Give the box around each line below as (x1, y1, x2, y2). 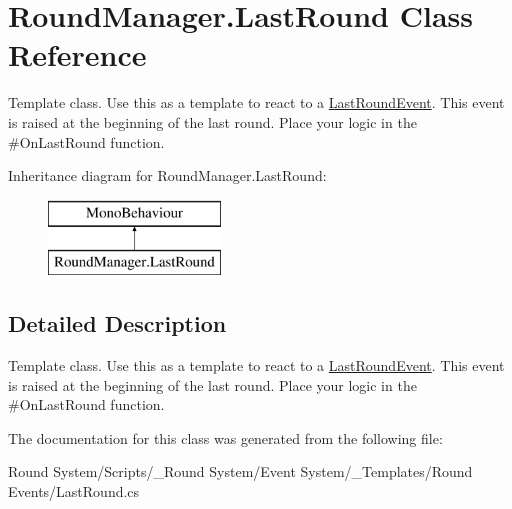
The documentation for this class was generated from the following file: (8, 427, 443, 448)
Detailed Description (8, 308, 227, 339)
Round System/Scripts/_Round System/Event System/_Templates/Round (8, 461, 473, 482)
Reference (8, 34, 147, 75)
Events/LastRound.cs (8, 481, 140, 502)
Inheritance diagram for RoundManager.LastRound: (8, 165, 327, 186)
